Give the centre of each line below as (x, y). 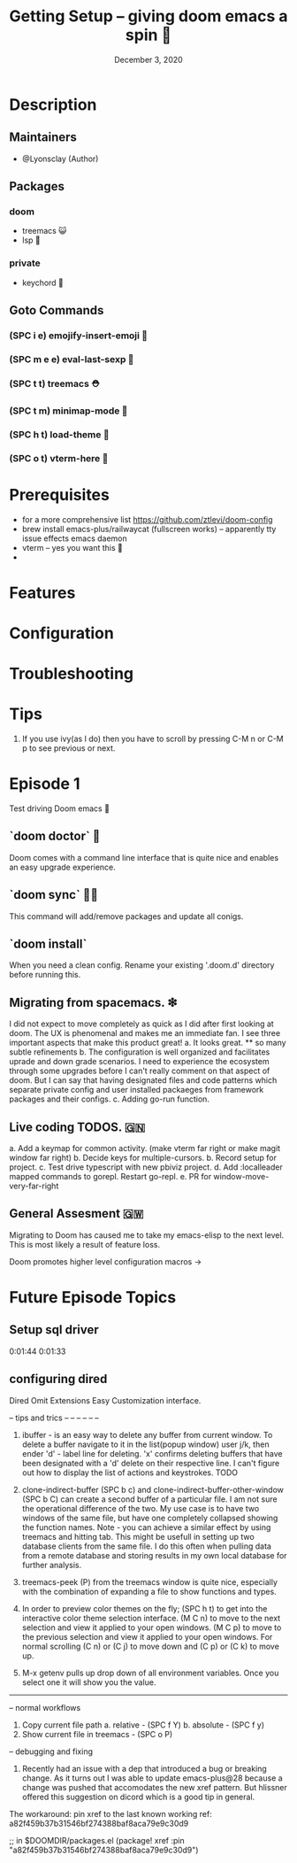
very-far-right (34, 1186)
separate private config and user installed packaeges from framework (137, 1090)
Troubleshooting (72, 674)
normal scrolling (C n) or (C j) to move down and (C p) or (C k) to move (151, 1646)
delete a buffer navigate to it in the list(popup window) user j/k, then (145, 1444)
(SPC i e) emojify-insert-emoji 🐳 (79, 336)
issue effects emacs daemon (74, 538)
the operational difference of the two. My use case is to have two (141, 1508)
